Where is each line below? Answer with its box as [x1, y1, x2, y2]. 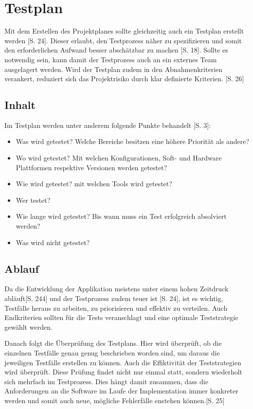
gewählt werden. [4, 321, 53, 332]
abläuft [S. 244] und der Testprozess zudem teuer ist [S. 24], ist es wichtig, [4, 293, 223, 303]
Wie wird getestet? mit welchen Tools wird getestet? [16, 178, 172, 189]
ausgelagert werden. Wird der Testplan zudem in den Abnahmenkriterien [4, 64, 223, 74]
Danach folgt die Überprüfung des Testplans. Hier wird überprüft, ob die [4, 338, 222, 348]
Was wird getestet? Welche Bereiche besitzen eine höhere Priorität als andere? [16, 136, 250, 146]
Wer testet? [16, 195, 51, 205]
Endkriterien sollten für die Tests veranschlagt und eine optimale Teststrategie [4, 312, 238, 322]
